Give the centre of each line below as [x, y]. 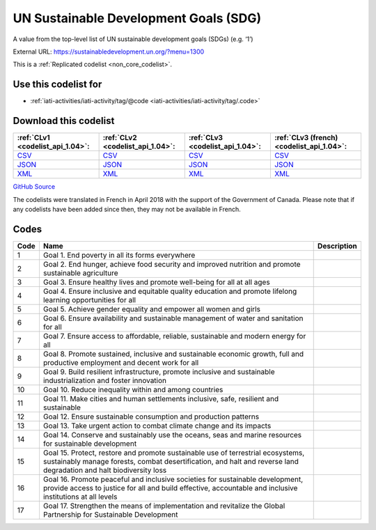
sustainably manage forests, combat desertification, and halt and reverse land [171, 461]
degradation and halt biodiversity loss [105, 470]
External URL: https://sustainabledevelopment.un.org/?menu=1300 [109, 52]
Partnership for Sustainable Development [110, 514]
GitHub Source [34, 187]
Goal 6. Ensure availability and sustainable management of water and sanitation [173, 318]
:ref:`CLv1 [33, 138]
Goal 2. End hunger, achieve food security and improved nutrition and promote [172, 264]
